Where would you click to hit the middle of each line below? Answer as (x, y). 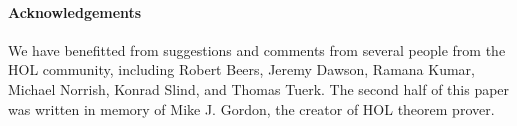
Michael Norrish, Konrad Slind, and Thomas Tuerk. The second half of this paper (259, 88)
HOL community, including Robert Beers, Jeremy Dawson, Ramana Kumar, (241, 69)
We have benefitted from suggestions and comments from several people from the (257, 49)
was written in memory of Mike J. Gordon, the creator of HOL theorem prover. (251, 108)
